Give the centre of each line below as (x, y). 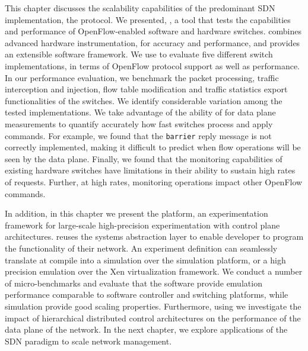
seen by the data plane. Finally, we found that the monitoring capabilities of (144, 158)
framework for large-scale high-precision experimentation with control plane (142, 225)
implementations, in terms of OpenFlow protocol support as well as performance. (152, 65)
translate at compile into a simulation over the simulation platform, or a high (145, 260)
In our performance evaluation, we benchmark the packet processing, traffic (142, 77)
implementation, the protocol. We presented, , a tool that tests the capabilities (148, 19)
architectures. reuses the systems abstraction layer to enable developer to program (154, 236)
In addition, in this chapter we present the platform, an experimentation (136, 213)
